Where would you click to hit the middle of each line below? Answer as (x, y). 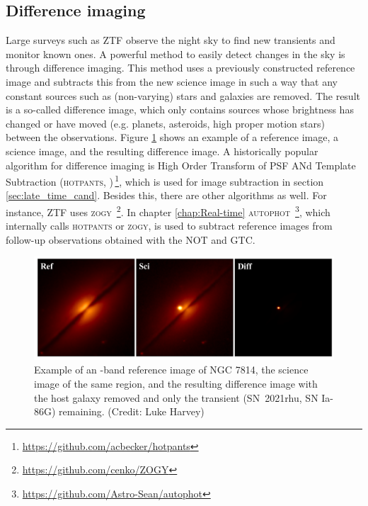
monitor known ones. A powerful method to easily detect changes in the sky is (176, 54)
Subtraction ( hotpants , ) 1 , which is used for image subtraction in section (165, 180)
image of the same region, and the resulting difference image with (176, 383)
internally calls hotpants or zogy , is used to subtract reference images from (169, 226)
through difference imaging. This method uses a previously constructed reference (180, 68)
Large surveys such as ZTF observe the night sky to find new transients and (171, 40)
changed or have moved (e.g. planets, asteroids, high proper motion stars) (165, 123)
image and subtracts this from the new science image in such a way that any (172, 81)
